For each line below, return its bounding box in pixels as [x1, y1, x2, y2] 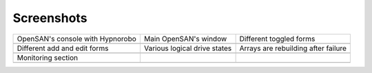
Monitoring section [17, 52, 79, 62]
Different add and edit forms [17, 43, 109, 53]
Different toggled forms [239, 34, 316, 43]
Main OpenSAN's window [143, 34, 227, 43]
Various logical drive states [143, 43, 232, 53]
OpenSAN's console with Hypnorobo [17, 34, 137, 43]
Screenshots [12, 10, 87, 25]
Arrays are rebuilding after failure [239, 43, 347, 53]
